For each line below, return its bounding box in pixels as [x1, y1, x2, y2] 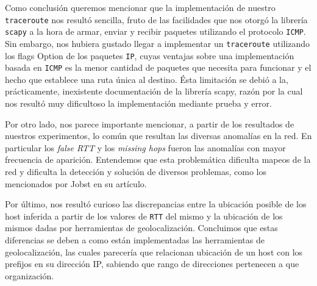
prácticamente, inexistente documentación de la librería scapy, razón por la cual [5, 85, 303, 98]
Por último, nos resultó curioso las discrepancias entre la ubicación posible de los [5, 198, 307, 210]
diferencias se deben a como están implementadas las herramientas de [5, 234, 265, 246]
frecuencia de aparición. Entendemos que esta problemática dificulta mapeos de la [5, 153, 311, 166]
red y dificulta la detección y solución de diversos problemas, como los [5, 165, 267, 178]
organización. [5, 269, 54, 282]
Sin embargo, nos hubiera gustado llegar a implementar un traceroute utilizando [5, 37, 310, 49]
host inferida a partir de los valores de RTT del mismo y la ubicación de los [5, 209, 283, 222]
